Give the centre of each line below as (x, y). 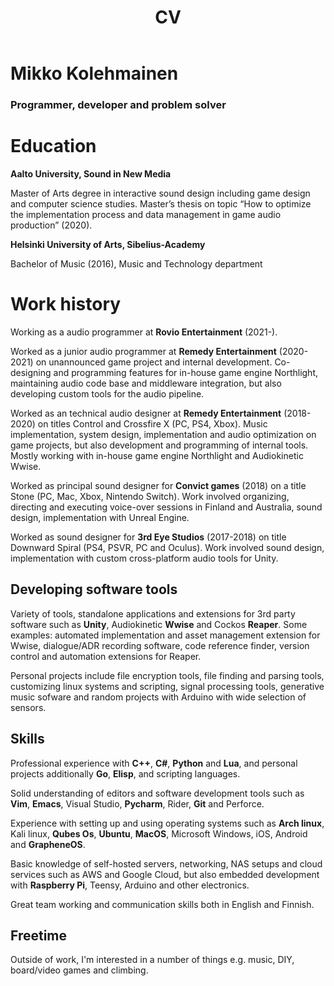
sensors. (28, 707)
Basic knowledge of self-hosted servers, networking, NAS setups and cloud (166, 863)
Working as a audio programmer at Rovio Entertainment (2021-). (144, 332)
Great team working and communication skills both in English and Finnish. (162, 904)
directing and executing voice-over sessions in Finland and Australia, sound (166, 507)
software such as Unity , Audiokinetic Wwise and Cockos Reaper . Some (159, 624)
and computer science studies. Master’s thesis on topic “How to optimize (161, 204)
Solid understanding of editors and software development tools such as (157, 793)
